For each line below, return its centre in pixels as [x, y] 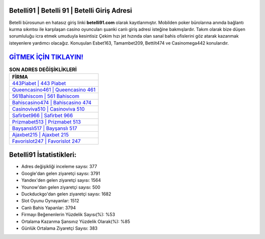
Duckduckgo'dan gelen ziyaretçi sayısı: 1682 [66, 194]
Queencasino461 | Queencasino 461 [54, 90]
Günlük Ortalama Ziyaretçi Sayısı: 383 [59, 228]
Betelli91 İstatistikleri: [43, 155]
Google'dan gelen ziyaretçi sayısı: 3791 [61, 173]
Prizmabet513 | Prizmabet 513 [46, 121]
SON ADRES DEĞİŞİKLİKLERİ [43, 70]
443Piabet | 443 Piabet [39, 83]
